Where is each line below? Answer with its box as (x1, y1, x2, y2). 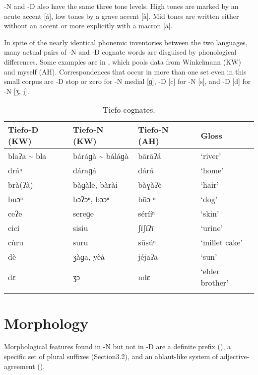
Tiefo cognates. (103, 104, 155, 116)
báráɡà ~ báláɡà (73, 150, 129, 162)
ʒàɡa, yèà (73, 251, 105, 263)
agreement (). (4, 361, 45, 371)
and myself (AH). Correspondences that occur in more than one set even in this (4, 66, 247, 76)
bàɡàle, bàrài (73, 179, 118, 191)
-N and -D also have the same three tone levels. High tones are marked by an (4, 1, 239, 11)
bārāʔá (138, 150, 161, 162)
